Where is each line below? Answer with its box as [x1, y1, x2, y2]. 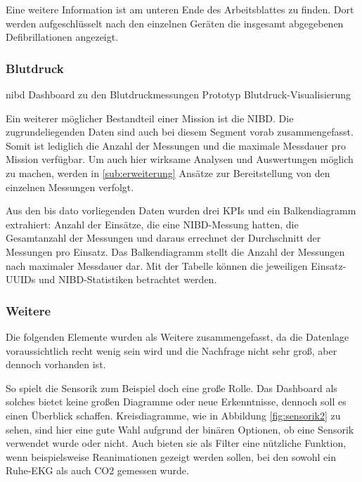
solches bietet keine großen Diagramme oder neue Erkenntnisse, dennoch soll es [6, 394, 347, 409]
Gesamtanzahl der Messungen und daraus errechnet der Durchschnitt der [6, 230, 321, 245]
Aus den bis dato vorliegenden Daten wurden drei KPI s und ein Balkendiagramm [6, 203, 356, 218]
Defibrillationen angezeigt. [6, 30, 119, 44]
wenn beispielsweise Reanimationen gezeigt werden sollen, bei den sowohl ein [6, 449, 336, 464]
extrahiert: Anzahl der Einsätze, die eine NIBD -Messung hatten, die [6, 216, 299, 231]
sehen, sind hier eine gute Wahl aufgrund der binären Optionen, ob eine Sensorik [6, 422, 354, 436]
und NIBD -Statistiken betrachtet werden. [38, 272, 217, 287]
